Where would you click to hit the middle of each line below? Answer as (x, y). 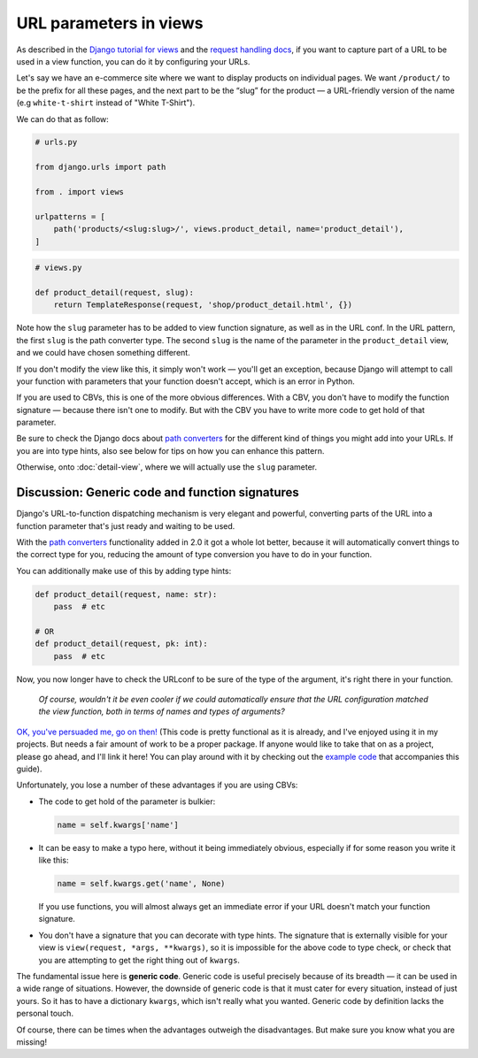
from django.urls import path (100, 167)
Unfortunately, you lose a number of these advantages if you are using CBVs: (157, 785)
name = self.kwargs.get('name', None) (141, 884)
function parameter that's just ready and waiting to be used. (126, 525)
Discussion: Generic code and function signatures (158, 492)
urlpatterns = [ (70, 216)
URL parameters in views (110, 23)
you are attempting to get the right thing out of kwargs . (139, 960)
